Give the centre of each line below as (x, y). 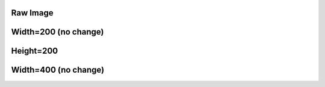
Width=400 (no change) (58, 70)
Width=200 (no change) (57, 32)
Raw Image (32, 13)
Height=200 (35, 51)
